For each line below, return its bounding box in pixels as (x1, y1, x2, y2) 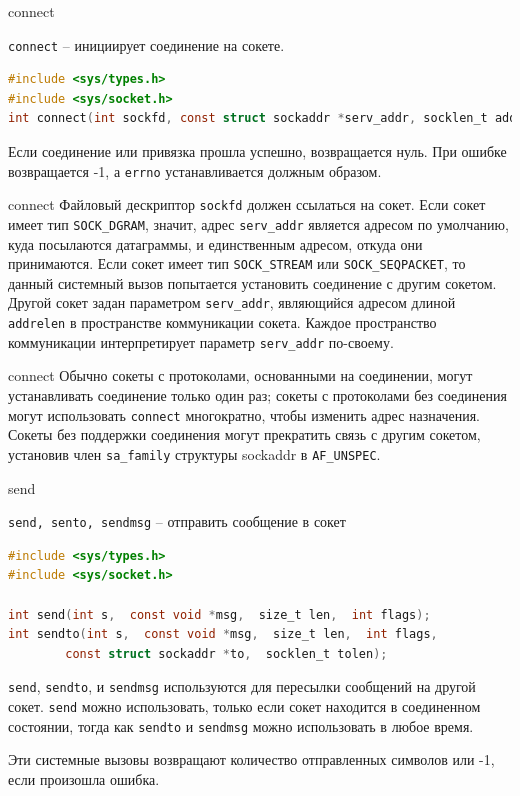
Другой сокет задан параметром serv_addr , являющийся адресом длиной (8, 292, 456, 313)
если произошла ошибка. (8, 768, 160, 789)
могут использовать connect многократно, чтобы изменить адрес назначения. (8, 404, 480, 425)
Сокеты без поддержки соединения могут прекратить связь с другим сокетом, (8, 424, 481, 445)
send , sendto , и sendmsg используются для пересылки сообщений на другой (8, 676, 476, 697)
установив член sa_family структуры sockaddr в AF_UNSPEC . (8, 443, 381, 464)
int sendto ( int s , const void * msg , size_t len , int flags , (8, 627, 438, 642)
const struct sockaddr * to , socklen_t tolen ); (65, 646, 388, 661)
